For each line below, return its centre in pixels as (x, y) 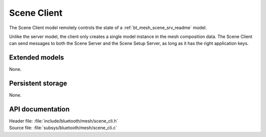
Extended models (36, 57)
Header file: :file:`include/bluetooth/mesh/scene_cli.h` (64, 121)
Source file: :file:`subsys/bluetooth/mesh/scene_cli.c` (63, 128)
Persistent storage (38, 84)
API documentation (39, 109)
